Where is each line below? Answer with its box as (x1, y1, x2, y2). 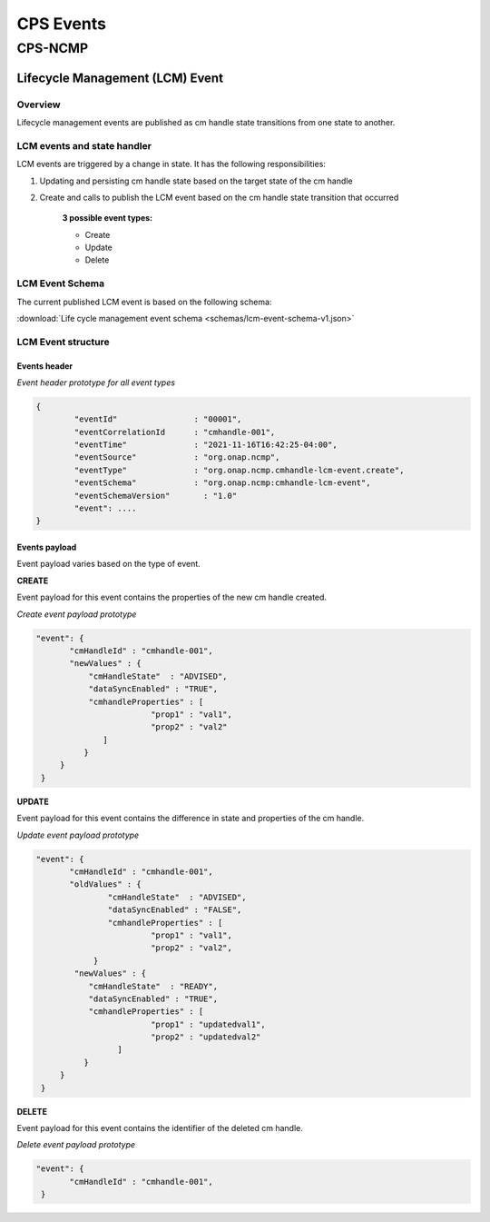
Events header (16, 360, 73, 372)
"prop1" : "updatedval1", (150, 1018, 267, 1029)
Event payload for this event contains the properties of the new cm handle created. (16, 591, 327, 603)
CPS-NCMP (16, 40, 89, 56)
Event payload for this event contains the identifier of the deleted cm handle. (16, 1123, 304, 1134)
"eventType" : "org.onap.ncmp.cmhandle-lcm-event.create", (73, 464, 405, 475)
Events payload (16, 541, 77, 553)
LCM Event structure (16, 335, 111, 348)
